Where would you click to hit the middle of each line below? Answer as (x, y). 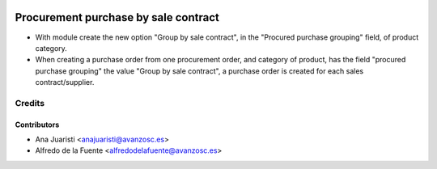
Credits (30, 103)
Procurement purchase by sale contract (117, 17)
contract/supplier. (65, 82)
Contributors (37, 125)
